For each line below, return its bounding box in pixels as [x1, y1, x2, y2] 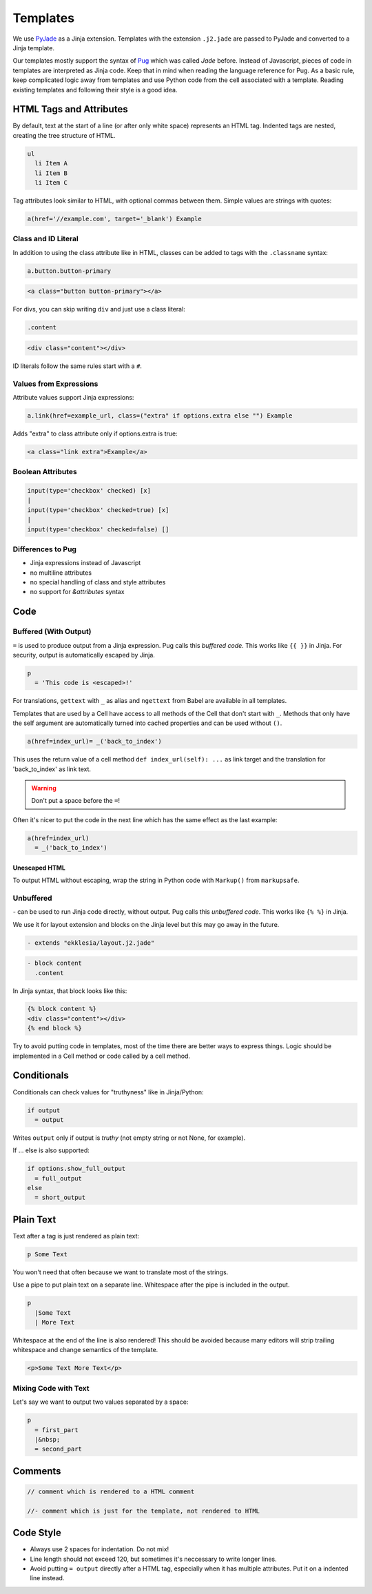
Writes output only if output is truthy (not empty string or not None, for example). [12, 1134, 246, 1142]
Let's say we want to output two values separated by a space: [12, 1398, 189, 1406]
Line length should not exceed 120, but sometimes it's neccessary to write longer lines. [30, 1555, 277, 1563]
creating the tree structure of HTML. [12, 131, 116, 139]
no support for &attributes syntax [30, 588, 125, 596]
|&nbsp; [34, 1435, 61, 1443]
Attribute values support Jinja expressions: [12, 393, 134, 401]
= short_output [34, 1194, 86, 1202]
